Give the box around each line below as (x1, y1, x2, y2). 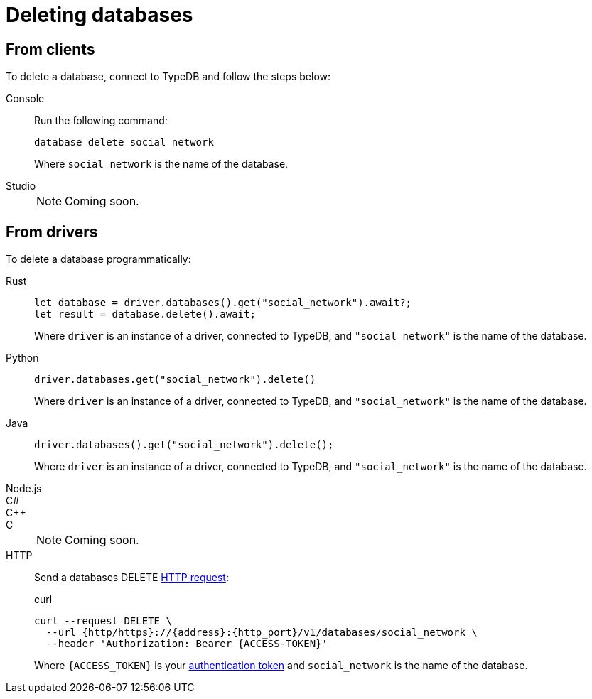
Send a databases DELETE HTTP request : (34, 571, 229, 584)
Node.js (6, 482, 42, 495)
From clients (6, 40, 95, 58)
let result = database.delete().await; (34, 308, 256, 320)
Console (6, 92, 45, 105)
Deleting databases (6, 3, 193, 27)
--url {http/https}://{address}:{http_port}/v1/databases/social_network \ (45, 627, 478, 639)
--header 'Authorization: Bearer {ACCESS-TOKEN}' (45, 638, 328, 650)
